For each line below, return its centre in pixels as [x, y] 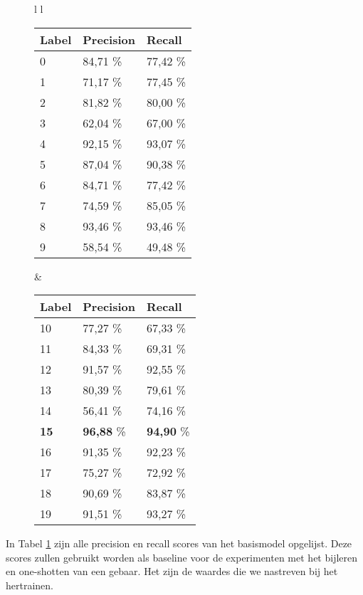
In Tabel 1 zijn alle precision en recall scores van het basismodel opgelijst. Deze [179, 543]
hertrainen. [30, 585]
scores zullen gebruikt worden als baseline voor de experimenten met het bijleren [182, 557]
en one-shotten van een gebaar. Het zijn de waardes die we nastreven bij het [172, 571]
